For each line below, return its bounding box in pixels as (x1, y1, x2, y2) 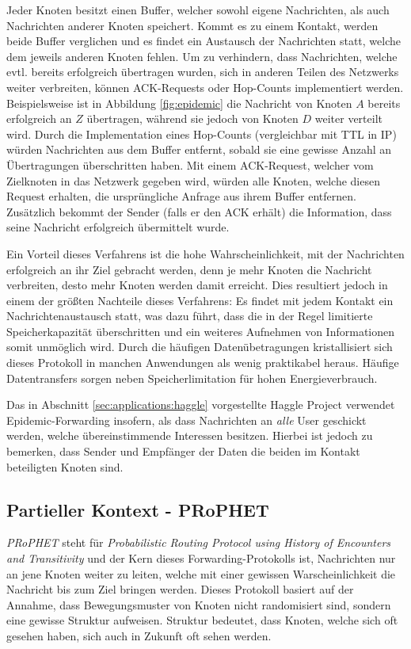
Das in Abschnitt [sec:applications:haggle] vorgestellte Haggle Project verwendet (6, 396, 395, 413)
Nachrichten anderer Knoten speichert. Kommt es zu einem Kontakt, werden (6, 17, 379, 33)
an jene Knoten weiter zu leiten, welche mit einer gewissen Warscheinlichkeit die (6, 565, 396, 582)
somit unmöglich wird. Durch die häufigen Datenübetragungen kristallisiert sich (6, 338, 393, 355)
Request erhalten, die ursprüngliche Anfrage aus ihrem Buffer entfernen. (6, 188, 356, 204)
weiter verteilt (314, 110, 382, 127)
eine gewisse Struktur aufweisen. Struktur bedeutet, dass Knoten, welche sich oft (6, 612, 398, 628)
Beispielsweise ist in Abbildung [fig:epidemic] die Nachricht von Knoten (6, 94, 352, 111)
